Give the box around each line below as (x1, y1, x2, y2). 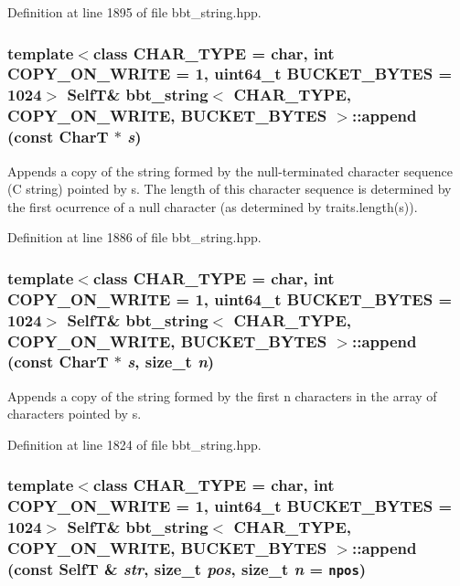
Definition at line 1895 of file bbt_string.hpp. (7, 3, 262, 21)
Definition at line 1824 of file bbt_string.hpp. (7, 434, 262, 453)
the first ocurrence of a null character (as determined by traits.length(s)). (7, 197, 418, 216)
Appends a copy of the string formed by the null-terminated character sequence (7, 161, 453, 180)
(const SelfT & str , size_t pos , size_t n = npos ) (7, 558, 367, 581)
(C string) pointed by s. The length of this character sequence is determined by (7, 179, 452, 198)
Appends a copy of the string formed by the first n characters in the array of (7, 386, 437, 405)
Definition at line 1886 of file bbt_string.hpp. (7, 228, 262, 247)
